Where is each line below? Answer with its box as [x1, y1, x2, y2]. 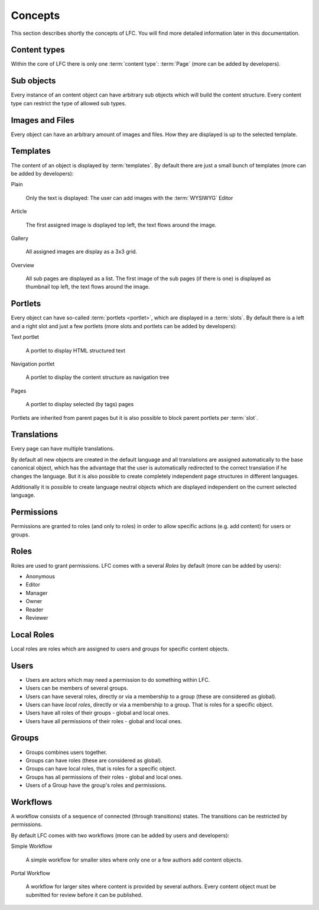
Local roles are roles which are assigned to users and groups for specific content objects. [11, 645, 230, 652]
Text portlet [11, 333, 40, 341]
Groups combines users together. [25, 749, 108, 756]
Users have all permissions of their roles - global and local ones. [25, 717, 183, 724]
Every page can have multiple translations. [11, 445, 115, 452]
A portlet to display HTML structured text [25, 346, 126, 354]
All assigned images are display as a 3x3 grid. [25, 248, 138, 255]
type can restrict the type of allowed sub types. [11, 99, 126, 106]
